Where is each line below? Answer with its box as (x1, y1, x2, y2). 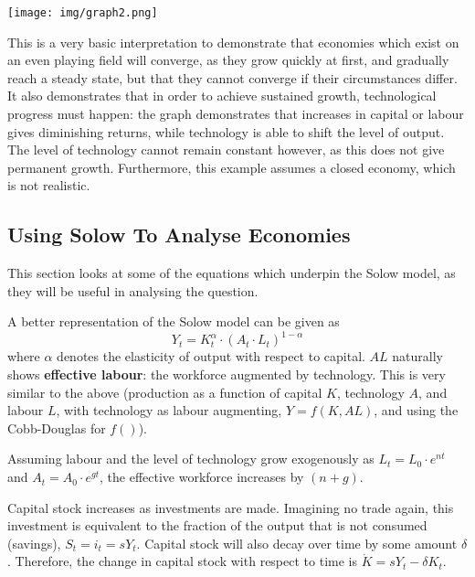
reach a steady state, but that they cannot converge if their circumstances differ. (7, 68, 458, 87)
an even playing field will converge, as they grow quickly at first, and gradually (7, 50, 449, 69)
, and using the (374, 401, 459, 420)
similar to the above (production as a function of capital (7, 382, 322, 401)
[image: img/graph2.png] (7, 6, 158, 19)
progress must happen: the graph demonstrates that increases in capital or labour (7, 104, 464, 123)
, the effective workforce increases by (100, 467, 304, 486)
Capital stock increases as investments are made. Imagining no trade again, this (7, 497, 454, 517)
